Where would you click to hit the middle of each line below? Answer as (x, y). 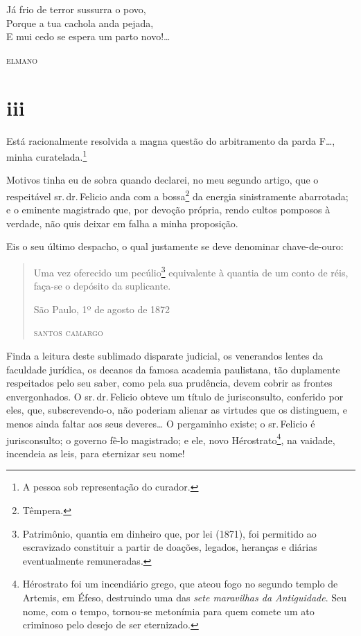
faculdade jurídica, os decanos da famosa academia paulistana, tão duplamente (173, 369)
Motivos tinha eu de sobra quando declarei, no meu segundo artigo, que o (162, 180)
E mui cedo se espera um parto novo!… (88, 36)
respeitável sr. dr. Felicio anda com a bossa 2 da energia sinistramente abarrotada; (177, 195)
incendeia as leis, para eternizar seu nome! (96, 453)
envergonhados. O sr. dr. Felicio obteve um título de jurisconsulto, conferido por (175, 396)
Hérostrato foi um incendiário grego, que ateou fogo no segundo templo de (180, 584)
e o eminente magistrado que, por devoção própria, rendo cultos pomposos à (168, 210)
